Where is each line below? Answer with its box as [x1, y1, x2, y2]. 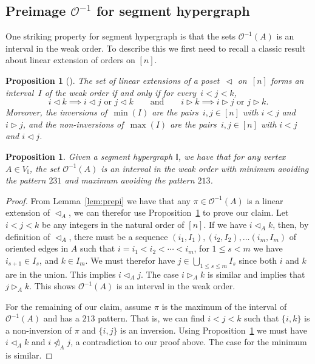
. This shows [29, 280, 76, 292]
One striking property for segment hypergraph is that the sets [5, 30, 236, 43]
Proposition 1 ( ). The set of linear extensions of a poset [5, 74, 220, 86]
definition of [5, 230, 50, 242]
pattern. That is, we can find [98, 312, 205, 325]
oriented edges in [5, 242, 69, 255]
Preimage [5, 1, 66, 20]
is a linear [246, 194, 283, 207]
